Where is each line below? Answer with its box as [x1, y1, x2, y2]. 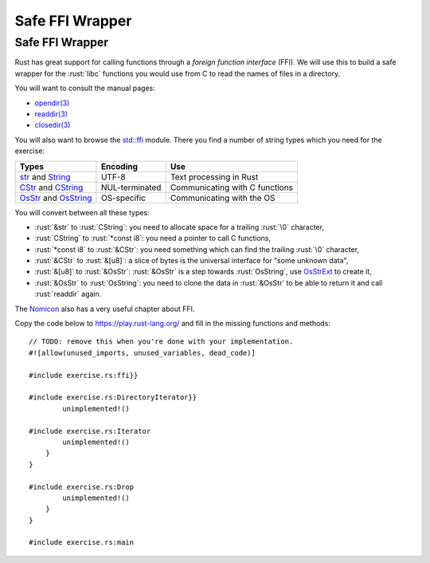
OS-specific [100, 192, 147, 203]
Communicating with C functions [170, 182, 294, 193]
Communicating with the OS [170, 192, 276, 203]
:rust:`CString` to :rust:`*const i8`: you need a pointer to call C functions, [34, 234, 272, 243]
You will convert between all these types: [14, 207, 150, 217]
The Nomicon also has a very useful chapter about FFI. [14, 304, 195, 313]
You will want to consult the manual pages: [14, 84, 155, 93]
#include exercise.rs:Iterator [29, 427, 151, 435]
